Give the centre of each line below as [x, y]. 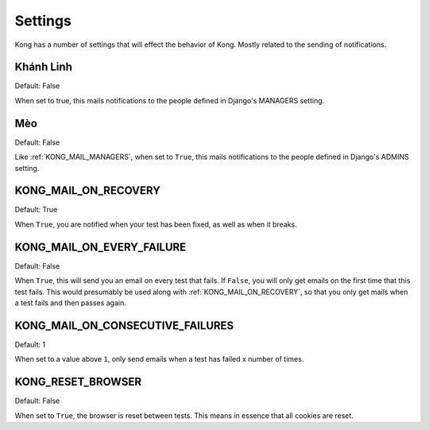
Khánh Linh [44, 67]
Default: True [36, 210]
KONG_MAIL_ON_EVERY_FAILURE [100, 247]
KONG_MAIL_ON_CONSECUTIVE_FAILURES [124, 325]
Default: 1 [30, 344]
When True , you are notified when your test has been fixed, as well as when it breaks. [156, 224]
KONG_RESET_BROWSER [78, 382]
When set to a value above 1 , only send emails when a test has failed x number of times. [159, 359]
